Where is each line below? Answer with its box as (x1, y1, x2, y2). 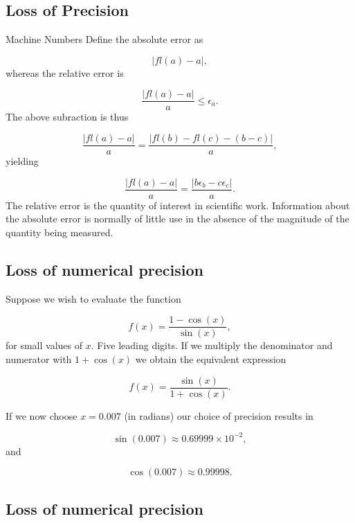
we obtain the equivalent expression (135, 352, 286, 366)
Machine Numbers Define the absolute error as (6, 32, 203, 46)
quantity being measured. (6, 224, 113, 239)
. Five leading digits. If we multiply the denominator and (91, 338, 333, 353)
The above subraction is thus (6, 109, 129, 124)
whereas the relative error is (6, 65, 124, 80)
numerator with (6, 352, 72, 366)
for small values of (6, 338, 83, 353)
